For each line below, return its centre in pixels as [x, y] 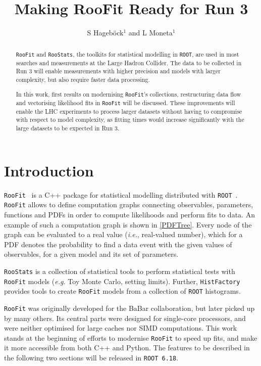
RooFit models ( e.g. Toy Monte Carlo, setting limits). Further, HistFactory [122, 281]
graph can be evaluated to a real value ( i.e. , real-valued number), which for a [123, 234]
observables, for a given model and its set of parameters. [91, 254]
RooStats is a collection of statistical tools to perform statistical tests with [120, 271]
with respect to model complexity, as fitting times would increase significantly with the [130, 120]
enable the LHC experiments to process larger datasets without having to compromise [129, 111]
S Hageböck [105, 33]
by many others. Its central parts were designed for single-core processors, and [125, 318]
